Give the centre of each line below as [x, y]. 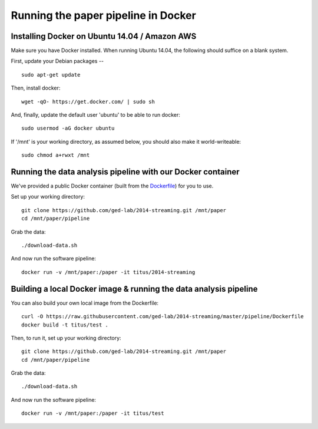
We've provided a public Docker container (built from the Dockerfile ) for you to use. [112, 186]
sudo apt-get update [51, 75]
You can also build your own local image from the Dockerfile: [85, 303]
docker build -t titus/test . [65, 325]
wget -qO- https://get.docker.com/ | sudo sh [88, 101]
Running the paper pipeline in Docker [104, 15]
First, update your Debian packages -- [57, 61]
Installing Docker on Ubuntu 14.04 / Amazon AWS [104, 36]
